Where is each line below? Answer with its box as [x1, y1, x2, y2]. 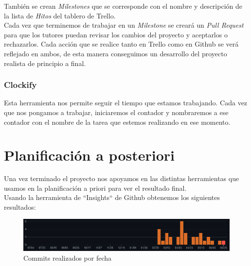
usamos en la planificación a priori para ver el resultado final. [4, 183, 187, 193]
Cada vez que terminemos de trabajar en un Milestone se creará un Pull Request [4, 20, 244, 30]
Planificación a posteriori [4, 145, 175, 165]
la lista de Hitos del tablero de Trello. [4, 10, 116, 20]
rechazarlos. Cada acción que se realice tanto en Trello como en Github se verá [4, 39, 239, 49]
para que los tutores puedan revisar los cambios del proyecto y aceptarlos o [4, 29, 228, 39]
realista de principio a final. [4, 58, 86, 68]
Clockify [4, 79, 37, 91]
